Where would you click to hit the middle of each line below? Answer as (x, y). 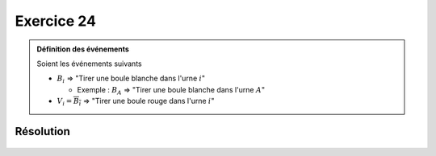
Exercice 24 (56, 21)
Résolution (42, 131)
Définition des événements (83, 49)
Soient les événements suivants (89, 64)
